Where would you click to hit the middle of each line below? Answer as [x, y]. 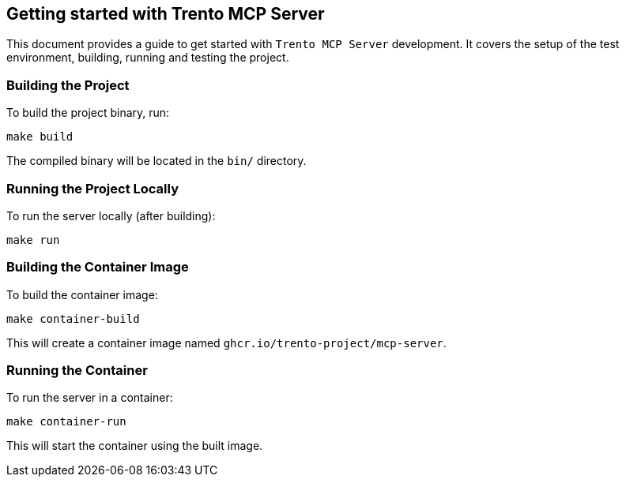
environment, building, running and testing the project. [148, 58]
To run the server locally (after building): [111, 215]
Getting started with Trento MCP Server [166, 14]
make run [33, 240]
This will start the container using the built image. [135, 446]
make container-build [73, 318]
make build [40, 137]
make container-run [66, 422]
